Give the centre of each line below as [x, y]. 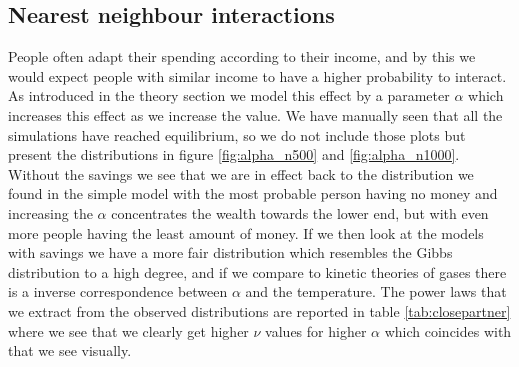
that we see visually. [70, 350]
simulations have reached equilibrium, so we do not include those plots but [237, 134]
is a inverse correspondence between [118, 291]
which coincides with [448, 330]
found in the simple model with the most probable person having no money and [253, 193]
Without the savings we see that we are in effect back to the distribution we [241, 173]
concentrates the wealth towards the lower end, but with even [300, 212]
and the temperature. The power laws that [376, 291]
